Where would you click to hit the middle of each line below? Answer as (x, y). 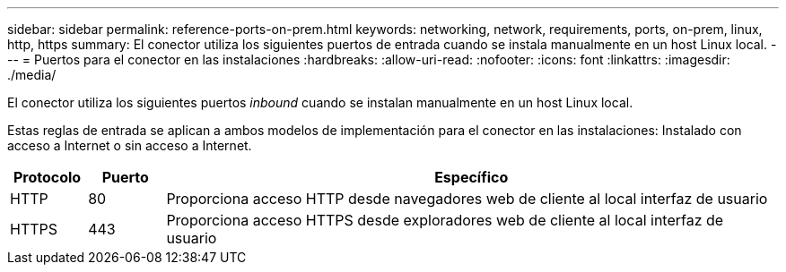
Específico (472, 177)
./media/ (32, 75)
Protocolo (47, 177)
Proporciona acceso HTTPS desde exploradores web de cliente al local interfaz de (445, 220)
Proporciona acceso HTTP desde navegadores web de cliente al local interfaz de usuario (467, 199)
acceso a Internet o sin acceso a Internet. (130, 145)
